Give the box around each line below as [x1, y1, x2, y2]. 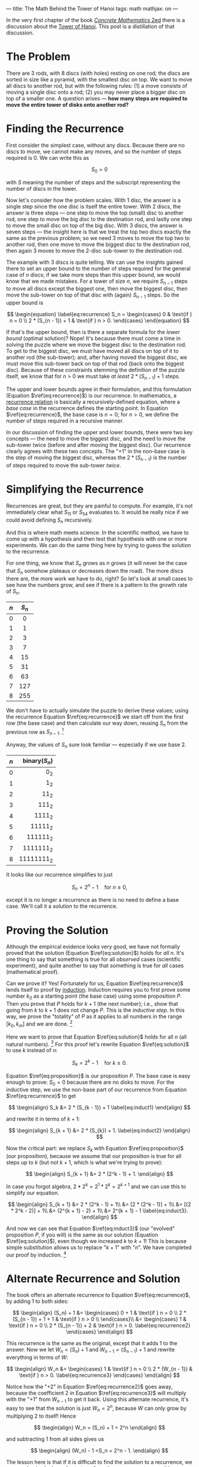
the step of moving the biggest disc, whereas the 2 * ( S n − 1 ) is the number [6, 454, 187, 462]
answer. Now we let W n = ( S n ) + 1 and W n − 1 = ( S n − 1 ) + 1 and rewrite [6, 1346, 175, 1355]
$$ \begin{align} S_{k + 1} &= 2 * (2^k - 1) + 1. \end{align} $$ [25, 1171, 174, 1178]
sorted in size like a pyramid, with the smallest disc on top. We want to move [6, 75, 192, 83]
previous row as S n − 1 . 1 [6, 727, 64, 737]
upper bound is [6, 299, 43, 307]
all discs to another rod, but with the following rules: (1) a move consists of [6, 82, 188, 89]
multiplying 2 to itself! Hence [6, 1412, 76, 1419]
